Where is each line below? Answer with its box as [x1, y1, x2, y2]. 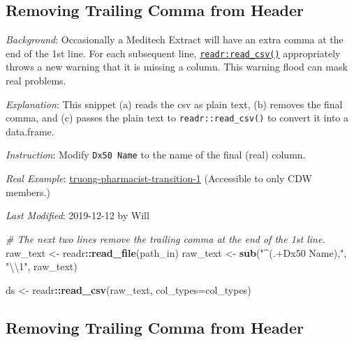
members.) [6, 184, 50, 199]
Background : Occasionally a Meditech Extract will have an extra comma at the [6, 32, 344, 47]
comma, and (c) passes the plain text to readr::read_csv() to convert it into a [6, 110, 348, 125]
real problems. [6, 73, 66, 88]
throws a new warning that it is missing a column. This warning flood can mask [6, 59, 348, 74]
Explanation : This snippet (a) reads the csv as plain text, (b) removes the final [6, 96, 343, 111]
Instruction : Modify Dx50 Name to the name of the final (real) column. [6, 147, 306, 162]
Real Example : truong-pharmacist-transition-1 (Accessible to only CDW [6, 171, 312, 186]
